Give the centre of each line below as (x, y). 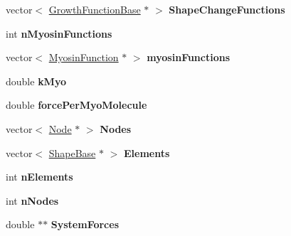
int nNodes (32, 200)
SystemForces (85, 224)
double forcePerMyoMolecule (76, 105)
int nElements (39, 177)
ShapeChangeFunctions (227, 9)
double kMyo (36, 81)
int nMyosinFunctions (59, 33)
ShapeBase (72, 152)
